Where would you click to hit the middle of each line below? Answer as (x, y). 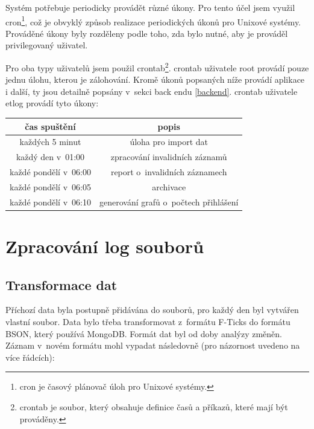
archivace (169, 186)
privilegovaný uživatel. (47, 45)
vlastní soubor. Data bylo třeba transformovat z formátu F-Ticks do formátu (148, 322)
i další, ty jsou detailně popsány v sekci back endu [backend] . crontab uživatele (152, 91)
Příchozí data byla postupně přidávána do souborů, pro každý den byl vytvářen (152, 310)
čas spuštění (50, 126)
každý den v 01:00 (50, 157)
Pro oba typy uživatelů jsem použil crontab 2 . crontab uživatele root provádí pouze (157, 67)
